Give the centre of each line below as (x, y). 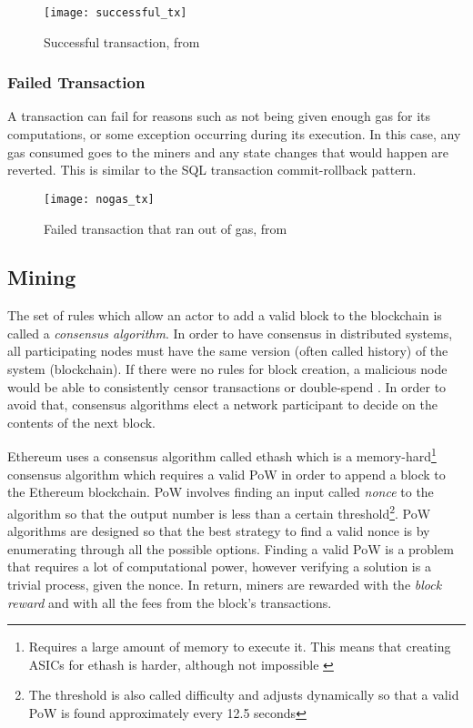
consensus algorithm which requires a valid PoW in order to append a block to (226, 474)
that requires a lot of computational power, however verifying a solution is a (219, 566)
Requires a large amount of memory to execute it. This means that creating (240, 647)
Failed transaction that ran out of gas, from (166, 228)
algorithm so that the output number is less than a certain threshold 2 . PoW (219, 511)
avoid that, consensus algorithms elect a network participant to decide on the (222, 404)
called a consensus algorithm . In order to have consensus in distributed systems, (230, 333)
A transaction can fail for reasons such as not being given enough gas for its (219, 116)
